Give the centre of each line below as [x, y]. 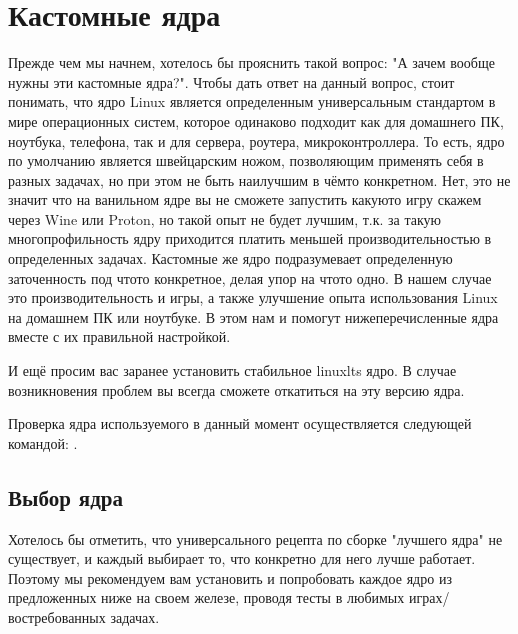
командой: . [43, 442]
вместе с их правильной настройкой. [119, 336]
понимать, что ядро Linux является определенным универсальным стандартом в [252, 101]
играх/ [429, 597]
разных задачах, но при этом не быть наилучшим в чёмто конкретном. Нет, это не [259, 179]
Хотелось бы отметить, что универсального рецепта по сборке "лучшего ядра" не [255, 538]
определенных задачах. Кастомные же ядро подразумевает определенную [230, 258]
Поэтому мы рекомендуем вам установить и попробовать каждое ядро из [230, 577]
